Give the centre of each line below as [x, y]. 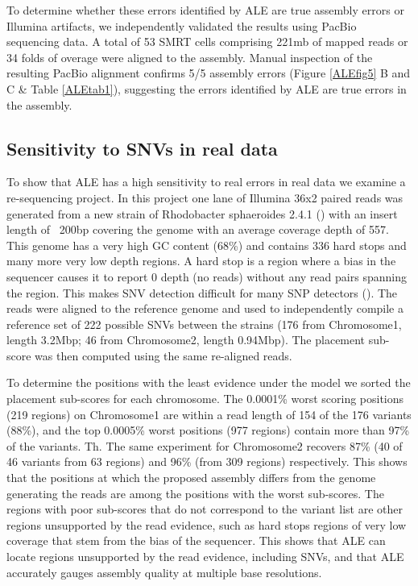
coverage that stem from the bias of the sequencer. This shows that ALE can [196, 540]
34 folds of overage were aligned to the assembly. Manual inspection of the [190, 57]
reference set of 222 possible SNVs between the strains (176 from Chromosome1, [204, 324]
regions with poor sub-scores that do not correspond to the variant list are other [205, 509]
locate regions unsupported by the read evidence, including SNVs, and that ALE [205, 557]
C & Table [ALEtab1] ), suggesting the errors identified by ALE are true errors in [207, 88]
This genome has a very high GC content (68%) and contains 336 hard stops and [207, 245]
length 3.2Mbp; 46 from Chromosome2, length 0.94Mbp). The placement [186, 340]
